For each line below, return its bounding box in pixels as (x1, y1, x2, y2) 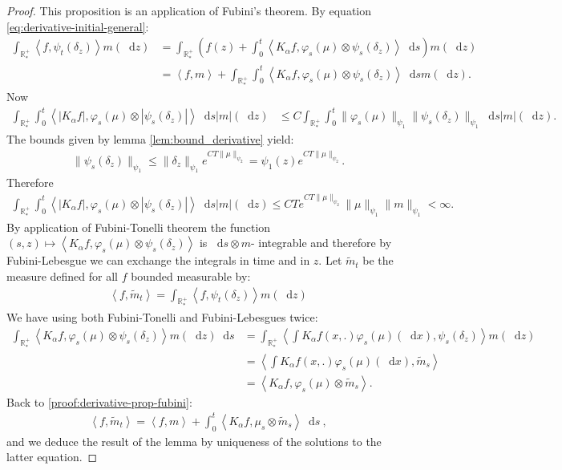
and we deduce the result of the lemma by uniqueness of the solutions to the (6, 432, 382, 449)
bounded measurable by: (131, 267, 251, 284)
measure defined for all (6, 267, 118, 284)
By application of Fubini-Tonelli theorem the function (6, 218, 271, 235)
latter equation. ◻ (6, 448, 98, 465)
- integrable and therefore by (250, 234, 392, 251)
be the (362, 252, 394, 269)
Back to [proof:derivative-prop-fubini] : (6, 393, 192, 410)
